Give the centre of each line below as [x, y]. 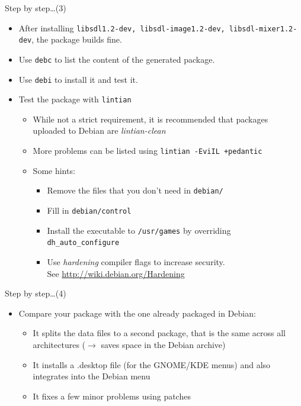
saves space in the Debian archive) [163, 344]
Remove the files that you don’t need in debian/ [135, 190]
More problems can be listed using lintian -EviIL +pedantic [148, 151]
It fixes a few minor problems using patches [112, 396]
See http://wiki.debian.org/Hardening [116, 273]
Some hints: [54, 170]
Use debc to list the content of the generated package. [117, 59]
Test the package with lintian [75, 99]
